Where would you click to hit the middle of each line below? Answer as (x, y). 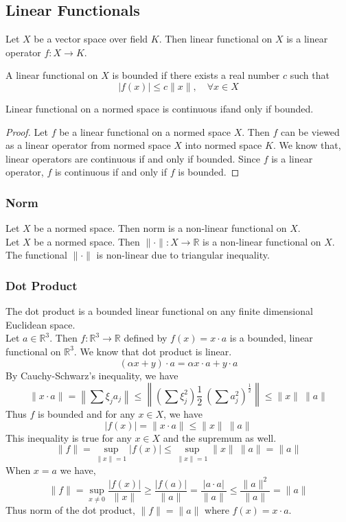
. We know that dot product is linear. (153, 351)
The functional (36, 255)
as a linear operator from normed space (88, 145)
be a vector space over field (91, 39)
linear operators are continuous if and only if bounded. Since (133, 158)
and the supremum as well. (220, 437)
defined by (146, 338)
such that (310, 75)
